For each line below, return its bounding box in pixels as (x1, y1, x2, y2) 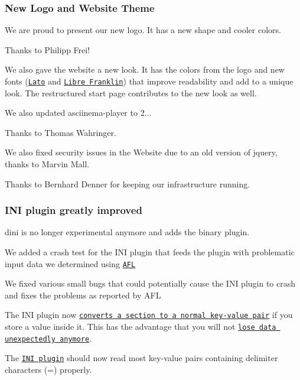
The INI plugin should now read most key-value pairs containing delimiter (5, 352, 278, 364)
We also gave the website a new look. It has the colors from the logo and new (5, 63, 285, 76)
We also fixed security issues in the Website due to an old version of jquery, (5, 146, 278, 158)
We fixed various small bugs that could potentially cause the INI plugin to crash (5, 277, 296, 290)
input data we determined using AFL (5, 257, 136, 269)
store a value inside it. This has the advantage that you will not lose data (5, 320, 276, 333)
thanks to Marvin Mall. (5, 158, 90, 170)
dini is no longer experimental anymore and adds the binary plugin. (5, 226, 250, 238)
